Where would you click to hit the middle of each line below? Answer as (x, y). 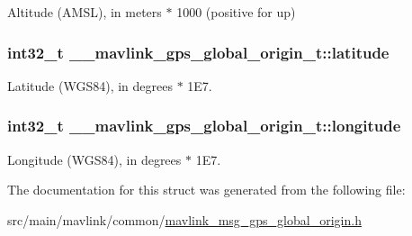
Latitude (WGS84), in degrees (90, 85)
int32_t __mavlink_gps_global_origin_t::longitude (204, 126)
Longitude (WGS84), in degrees (94, 159)
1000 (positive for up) (236, 12)
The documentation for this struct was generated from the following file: (206, 190)
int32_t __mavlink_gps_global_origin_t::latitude (198, 52)
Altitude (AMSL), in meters (85, 12)
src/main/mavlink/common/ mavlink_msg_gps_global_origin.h (184, 219)
